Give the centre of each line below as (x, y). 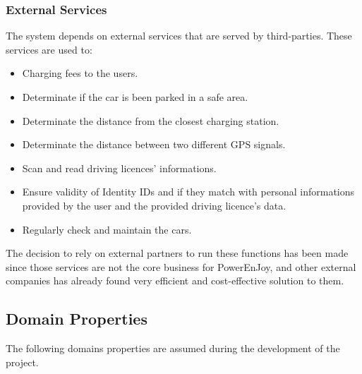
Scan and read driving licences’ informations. (119, 168)
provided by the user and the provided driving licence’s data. (154, 205)
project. (22, 362)
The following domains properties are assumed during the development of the (173, 348)
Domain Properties (77, 319)
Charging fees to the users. (80, 73)
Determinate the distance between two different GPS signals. (154, 144)
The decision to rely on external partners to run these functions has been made (177, 253)
